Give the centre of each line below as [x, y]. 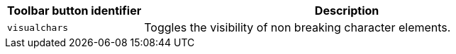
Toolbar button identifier [74, 11]
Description [347, 11]
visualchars [38, 27]
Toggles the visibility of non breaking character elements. [297, 27]
